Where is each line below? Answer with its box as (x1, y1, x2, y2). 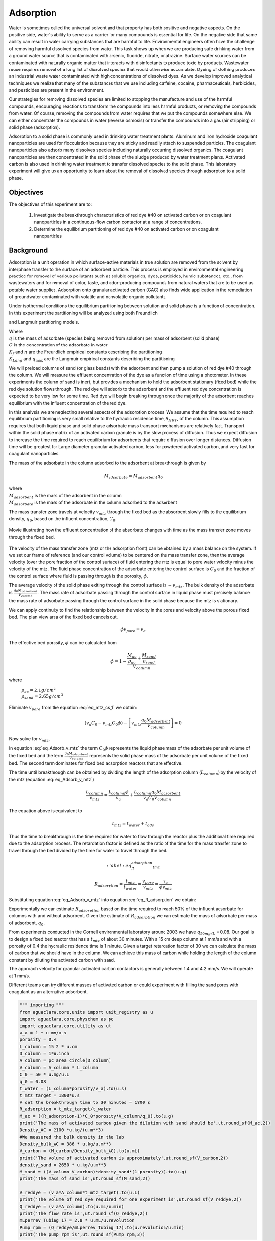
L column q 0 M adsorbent (134, 789, 181, 796)
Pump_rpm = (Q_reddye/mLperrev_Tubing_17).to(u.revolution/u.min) (19, 1224, 184, 1230)
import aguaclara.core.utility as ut (19, 1023, 111, 1029)
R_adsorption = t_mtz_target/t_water (19, 1106, 111, 1112)
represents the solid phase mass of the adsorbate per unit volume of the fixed (89, 753, 248, 758)
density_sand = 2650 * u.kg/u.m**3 (19, 1162, 106, 1168)
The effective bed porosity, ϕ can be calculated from (9, 639, 117, 645)
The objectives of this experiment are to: (9, 201, 92, 207)
